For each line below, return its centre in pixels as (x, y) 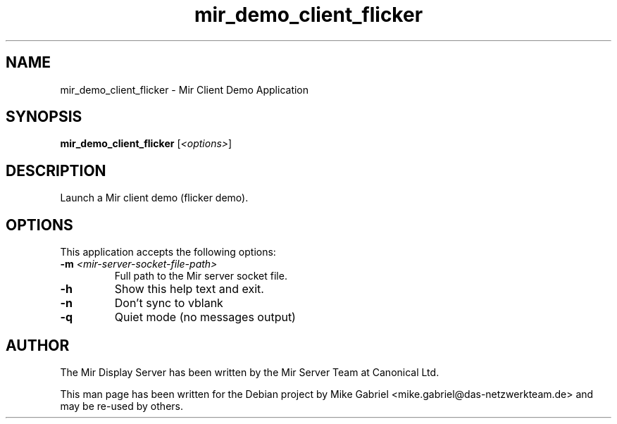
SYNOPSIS (44, 117)
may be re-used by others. (121, 406)
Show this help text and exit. (189, 289)
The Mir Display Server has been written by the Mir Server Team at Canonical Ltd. (250, 372)
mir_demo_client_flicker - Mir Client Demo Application (185, 89)
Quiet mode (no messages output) (205, 317)
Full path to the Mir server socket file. (201, 276)
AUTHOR (38, 345)
